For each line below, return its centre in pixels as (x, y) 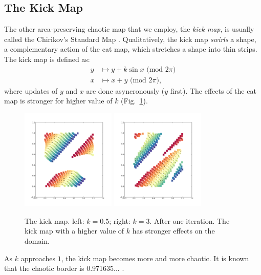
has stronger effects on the (173, 231)
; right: (120, 220)
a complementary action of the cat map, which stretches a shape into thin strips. (131, 49)
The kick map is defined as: (47, 59)
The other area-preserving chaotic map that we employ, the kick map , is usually (129, 29)
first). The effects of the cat (213, 90)
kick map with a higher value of (74, 231)
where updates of (31, 90)
